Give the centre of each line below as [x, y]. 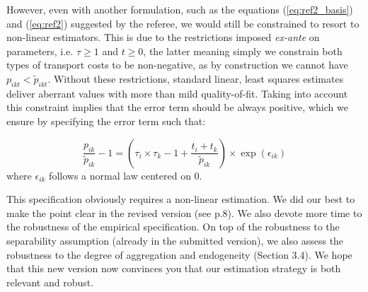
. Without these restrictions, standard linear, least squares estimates [196, 78]
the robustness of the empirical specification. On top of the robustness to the [173, 227]
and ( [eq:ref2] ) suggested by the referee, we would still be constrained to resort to [183, 23]
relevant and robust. [50, 282]
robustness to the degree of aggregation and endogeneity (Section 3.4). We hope [179, 254]
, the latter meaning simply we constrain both [243, 51]
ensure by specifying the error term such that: [106, 121]
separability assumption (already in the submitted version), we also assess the [175, 240]
